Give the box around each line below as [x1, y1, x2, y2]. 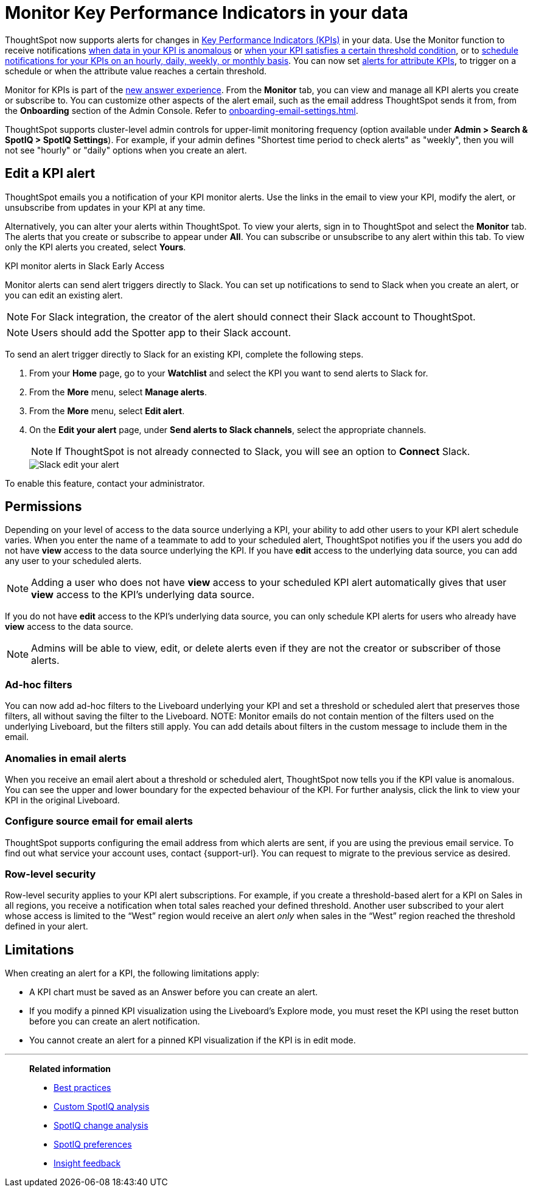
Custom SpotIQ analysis [54, 1101, 150, 1112]
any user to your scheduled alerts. [5, 555, 142, 566]
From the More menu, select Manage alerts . [29, 386, 207, 397]
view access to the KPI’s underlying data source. [31, 588, 255, 601]
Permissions [5, 499, 82, 515]
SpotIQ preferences [54, 1139, 132, 1150]
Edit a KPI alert [5, 166, 96, 182]
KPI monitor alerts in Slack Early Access [5, 260, 165, 271]
